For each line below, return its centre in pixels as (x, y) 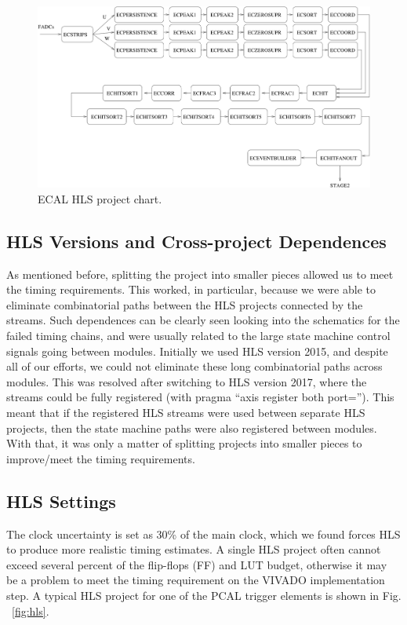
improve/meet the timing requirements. (101, 458)
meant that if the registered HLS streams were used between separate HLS (186, 412)
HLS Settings (61, 501)
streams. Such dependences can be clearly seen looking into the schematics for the (203, 320)
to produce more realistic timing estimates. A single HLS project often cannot (194, 549)
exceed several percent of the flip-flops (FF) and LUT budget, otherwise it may (197, 564)
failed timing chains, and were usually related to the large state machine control (198, 336)
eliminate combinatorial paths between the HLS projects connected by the (185, 304)
